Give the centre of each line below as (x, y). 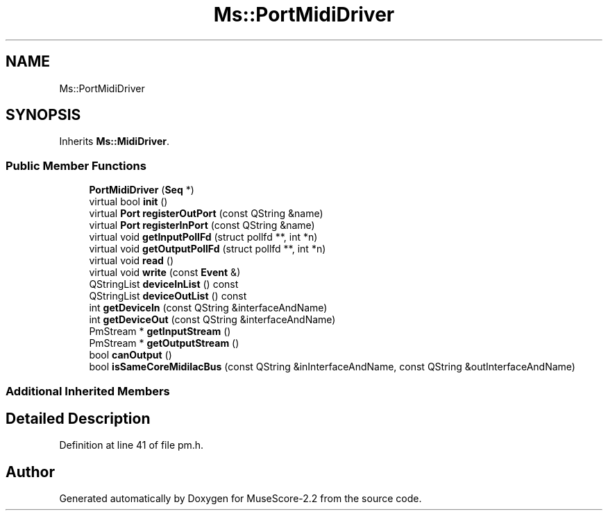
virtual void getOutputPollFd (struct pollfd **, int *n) (208, 249)
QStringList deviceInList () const (164, 284)
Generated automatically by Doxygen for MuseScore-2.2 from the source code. (240, 499)
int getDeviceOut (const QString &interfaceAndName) (212, 320)
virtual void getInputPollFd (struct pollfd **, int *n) (203, 237)
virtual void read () (132, 261)
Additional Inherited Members (88, 391)
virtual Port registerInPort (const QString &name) (202, 225)
